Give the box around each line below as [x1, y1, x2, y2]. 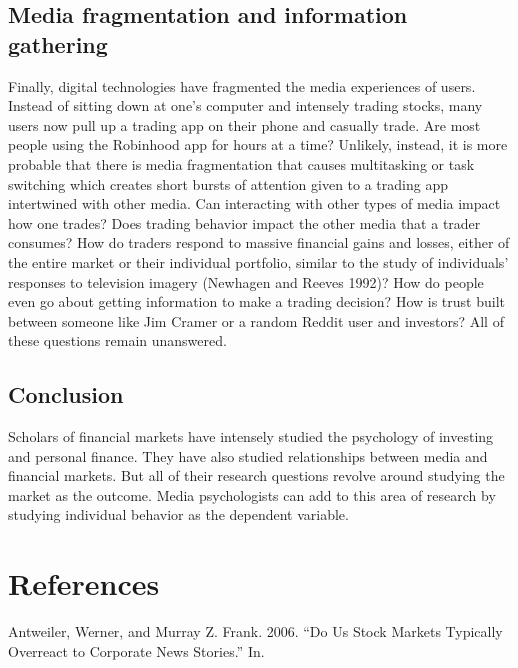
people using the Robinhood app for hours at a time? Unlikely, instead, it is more [8, 134, 508, 155]
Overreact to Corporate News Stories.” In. [8, 640, 265, 661]
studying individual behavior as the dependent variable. [8, 504, 349, 525]
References [8, 563, 160, 604]
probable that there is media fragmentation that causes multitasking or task [8, 153, 475, 174]
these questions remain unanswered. [8, 330, 227, 351]
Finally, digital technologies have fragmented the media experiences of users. [8, 75, 476, 96]
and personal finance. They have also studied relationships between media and [8, 445, 488, 466]
